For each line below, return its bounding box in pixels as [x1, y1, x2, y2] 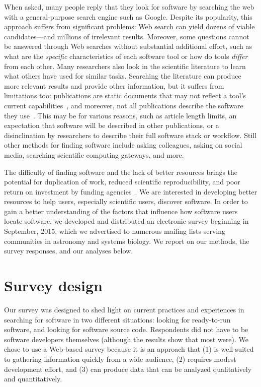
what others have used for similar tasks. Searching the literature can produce [4, 71, 241, 81]
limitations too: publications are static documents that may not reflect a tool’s [4, 90, 246, 101]
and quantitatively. [4, 373, 62, 384]
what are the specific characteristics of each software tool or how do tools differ [4, 50, 248, 61]
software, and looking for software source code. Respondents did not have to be [4, 324, 248, 335]
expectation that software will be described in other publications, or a [4, 120, 219, 131]
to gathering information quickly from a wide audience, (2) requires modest [4, 353, 236, 364]
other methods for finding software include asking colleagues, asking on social [4, 140, 242, 150]
